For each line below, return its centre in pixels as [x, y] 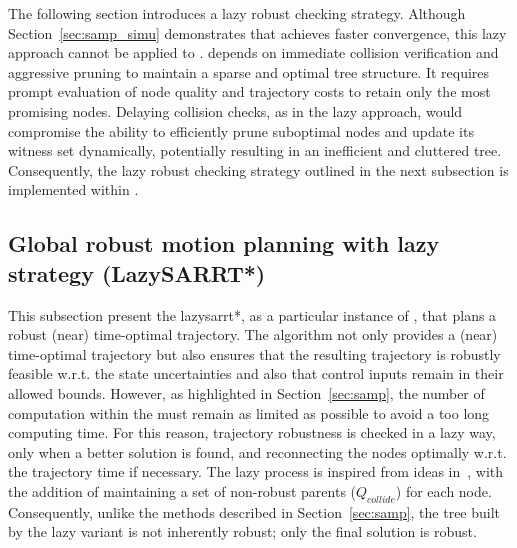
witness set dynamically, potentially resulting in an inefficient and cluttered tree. [255, 150]
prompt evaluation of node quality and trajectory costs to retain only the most [249, 91]
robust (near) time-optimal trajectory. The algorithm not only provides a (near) [253, 334]
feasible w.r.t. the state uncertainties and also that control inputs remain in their [256, 373]
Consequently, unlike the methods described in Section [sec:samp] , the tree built [254, 511]
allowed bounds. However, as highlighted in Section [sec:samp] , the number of [246, 392]
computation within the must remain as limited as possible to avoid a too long [249, 412]
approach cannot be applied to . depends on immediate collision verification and [253, 52]
